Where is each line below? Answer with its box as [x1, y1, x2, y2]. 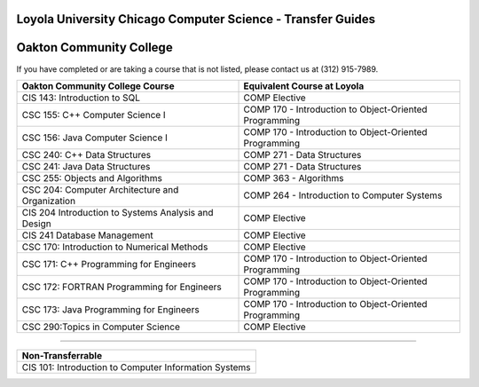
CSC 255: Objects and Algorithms [21, 171, 163, 184]
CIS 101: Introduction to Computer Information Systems [21, 360, 252, 373]
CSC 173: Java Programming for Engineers [21, 303, 200, 315]
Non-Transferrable [21, 349, 102, 361]
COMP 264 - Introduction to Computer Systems [243, 189, 443, 201]
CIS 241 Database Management [21, 229, 154, 241]
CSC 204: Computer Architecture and [21, 183, 179, 195]
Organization [21, 194, 75, 207]
